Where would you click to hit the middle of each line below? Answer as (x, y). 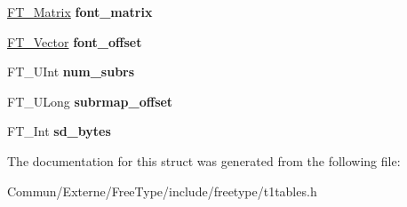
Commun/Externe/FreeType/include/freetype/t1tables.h (162, 191)
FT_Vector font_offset (75, 41)
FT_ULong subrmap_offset (90, 101)
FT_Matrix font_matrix (80, 12)
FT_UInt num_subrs (71, 72)
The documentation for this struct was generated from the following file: (204, 160)
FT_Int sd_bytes (59, 131)
